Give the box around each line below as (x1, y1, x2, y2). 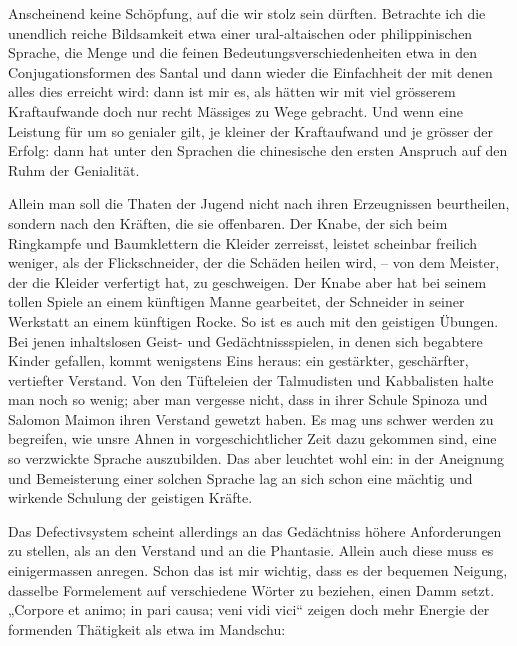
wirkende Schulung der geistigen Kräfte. (8, 487, 253, 508)
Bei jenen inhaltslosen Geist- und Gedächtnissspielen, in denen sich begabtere (8, 330, 483, 351)
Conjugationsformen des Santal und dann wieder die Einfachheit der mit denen (8, 61, 493, 82)
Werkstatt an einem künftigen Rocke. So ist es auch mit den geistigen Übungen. (8, 310, 499, 331)
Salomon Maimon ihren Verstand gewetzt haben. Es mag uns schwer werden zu (8, 408, 494, 429)
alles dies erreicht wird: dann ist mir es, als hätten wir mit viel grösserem (8, 81, 456, 102)
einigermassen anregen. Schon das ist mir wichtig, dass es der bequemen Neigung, (8, 560, 508, 581)
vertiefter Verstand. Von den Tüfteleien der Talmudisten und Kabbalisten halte (8, 369, 494, 390)
